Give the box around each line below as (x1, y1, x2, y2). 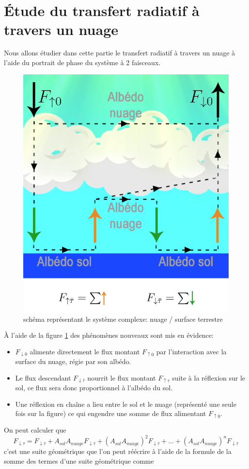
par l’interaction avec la (156, 346, 227, 356)
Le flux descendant (15, 372, 71, 382)
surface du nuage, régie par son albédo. (15, 356, 131, 366)
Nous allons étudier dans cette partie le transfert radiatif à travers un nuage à (4, 48, 235, 58)
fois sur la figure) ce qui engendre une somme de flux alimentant (15, 408, 206, 418)
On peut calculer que (4, 425, 66, 435)
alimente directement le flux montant (30, 346, 140, 356)
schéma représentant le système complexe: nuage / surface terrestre (23, 313, 223, 324)
